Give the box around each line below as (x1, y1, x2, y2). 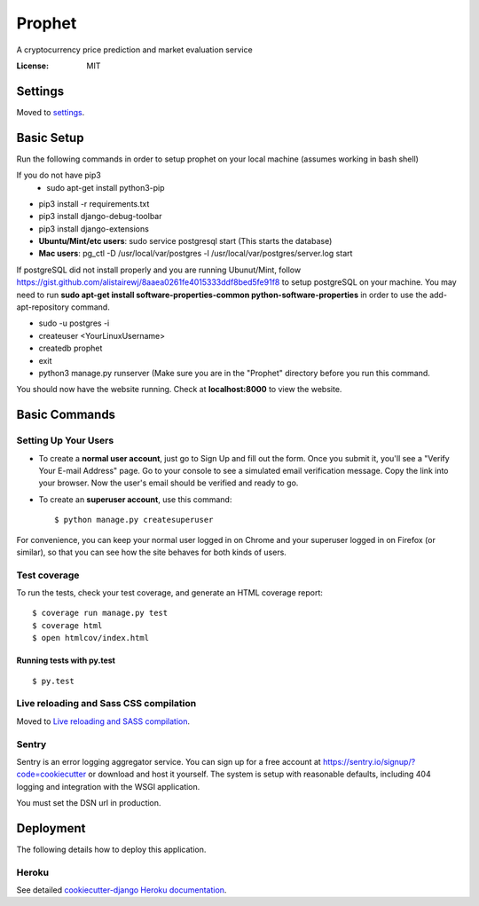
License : (16, 60, 49, 71)
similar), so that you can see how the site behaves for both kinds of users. (16, 547, 287, 557)
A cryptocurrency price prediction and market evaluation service (16, 44, 253, 55)
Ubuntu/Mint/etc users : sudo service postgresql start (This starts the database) (38, 236, 333, 247)
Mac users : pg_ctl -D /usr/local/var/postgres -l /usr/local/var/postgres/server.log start (38, 248, 353, 259)
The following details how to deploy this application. (16, 844, 207, 855)
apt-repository (16, 302, 70, 312)
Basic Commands (16, 407, 115, 422)
